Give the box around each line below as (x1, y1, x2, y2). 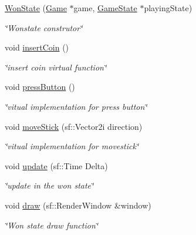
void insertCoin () (5, 41, 69, 53)
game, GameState (73, 2, 137, 14)
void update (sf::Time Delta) (5, 159, 108, 172)
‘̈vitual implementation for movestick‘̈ (5, 140, 139, 152)
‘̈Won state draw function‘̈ (5, 219, 99, 231)
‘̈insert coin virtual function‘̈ (5, 61, 107, 73)
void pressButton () (5, 80, 75, 93)
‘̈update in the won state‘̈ (5, 179, 94, 192)
